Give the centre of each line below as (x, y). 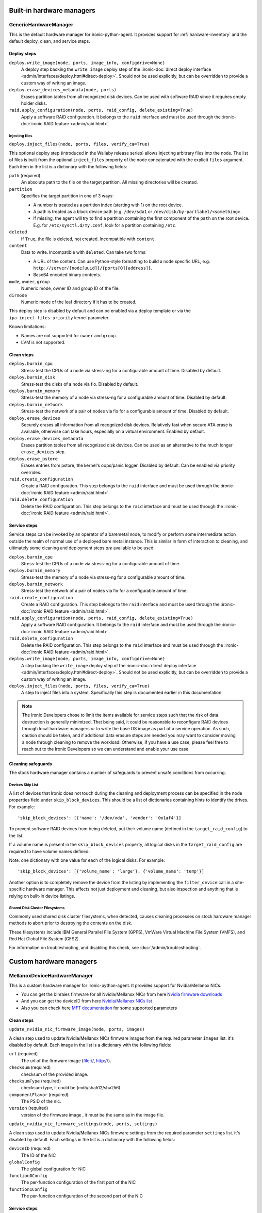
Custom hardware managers (53, 961)
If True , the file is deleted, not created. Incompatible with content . (89, 239)
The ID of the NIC (39, 1155)
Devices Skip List (24, 785)
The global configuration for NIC (53, 1169)
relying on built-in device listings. (42, 896)
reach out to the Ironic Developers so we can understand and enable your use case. (106, 749)
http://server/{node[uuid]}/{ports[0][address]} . (93, 268)
